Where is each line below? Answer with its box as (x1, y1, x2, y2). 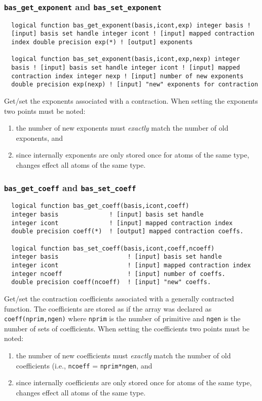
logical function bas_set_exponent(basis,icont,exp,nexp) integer (11, 55, 240, 63)
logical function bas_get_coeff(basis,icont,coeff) (11, 202, 190, 210)
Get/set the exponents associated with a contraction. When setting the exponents (4, 96, 258, 106)
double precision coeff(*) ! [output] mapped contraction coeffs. (11, 228, 244, 235)
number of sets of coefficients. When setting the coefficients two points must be (4, 323, 250, 333)
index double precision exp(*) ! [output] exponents (11, 39, 193, 46)
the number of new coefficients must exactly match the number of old (16, 350, 231, 360)
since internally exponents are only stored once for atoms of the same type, (16, 149, 249, 160)
